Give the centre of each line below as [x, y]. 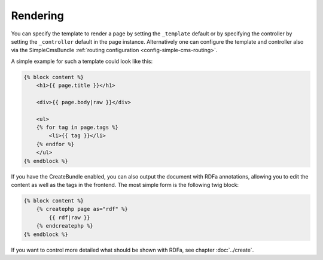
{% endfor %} [55, 144]
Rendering [37, 16]
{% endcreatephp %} [65, 226]
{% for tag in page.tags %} [77, 128]
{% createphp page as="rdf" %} [82, 209]
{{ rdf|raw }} [69, 217]
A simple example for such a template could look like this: [82, 61]
